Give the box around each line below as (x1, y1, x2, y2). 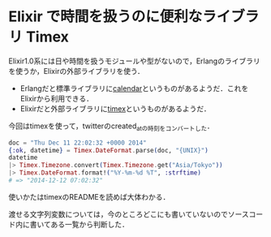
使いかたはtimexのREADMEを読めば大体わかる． (8, 192, 170, 201)
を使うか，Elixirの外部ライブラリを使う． (8, 66, 144, 75)
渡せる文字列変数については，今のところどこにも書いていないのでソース (8, 209, 249, 219)
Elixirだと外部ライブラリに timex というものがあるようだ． (19, 103, 211, 114)
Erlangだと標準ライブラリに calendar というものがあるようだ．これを (19, 83, 249, 93)
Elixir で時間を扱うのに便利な (8, 7, 203, 26)
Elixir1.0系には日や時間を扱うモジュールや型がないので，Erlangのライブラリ (8, 56, 261, 66)
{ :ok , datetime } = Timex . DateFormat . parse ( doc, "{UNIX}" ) (8, 146, 209, 154)
